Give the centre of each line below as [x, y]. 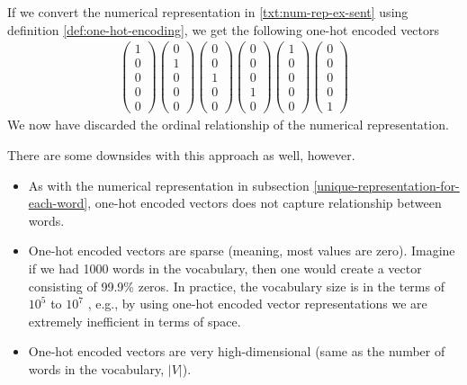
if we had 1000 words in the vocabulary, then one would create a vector [225, 268]
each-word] [58, 203]
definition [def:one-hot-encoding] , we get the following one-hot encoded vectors [224, 29]
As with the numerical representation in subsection [169, 185]
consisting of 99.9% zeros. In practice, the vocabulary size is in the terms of [236, 286]
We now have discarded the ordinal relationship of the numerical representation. [228, 125]
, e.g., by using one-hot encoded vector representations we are [257, 304]
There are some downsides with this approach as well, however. [181, 155]
